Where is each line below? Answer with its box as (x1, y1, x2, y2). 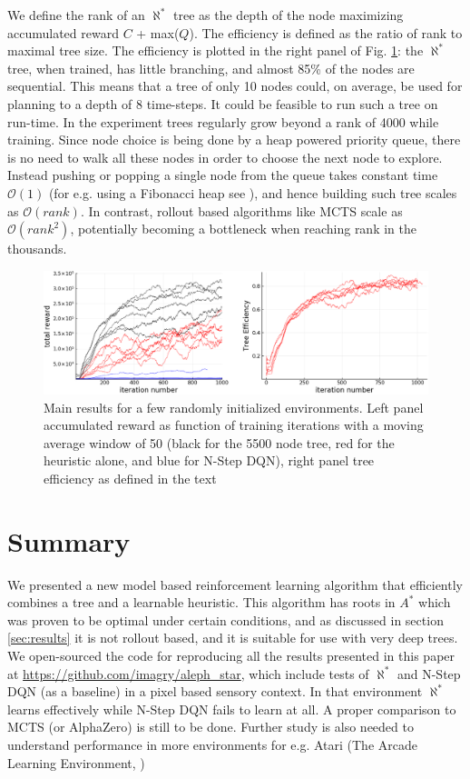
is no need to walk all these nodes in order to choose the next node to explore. (7, 147, 443, 166)
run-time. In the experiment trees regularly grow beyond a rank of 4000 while (7, 112, 439, 131)
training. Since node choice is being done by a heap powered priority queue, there (7, 130, 461, 149)
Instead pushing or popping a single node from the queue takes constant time (7, 165, 438, 185)
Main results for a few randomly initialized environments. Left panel (44, 397, 424, 416)
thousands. (7, 239, 67, 258)
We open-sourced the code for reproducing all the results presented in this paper (7, 646, 455, 664)
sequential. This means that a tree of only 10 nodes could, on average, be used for (7, 76, 463, 95)
